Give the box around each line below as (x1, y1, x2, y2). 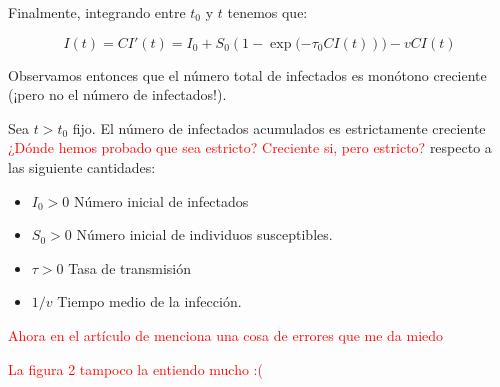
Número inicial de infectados (73, 190, 249, 211)
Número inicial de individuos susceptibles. (76, 224, 333, 245)
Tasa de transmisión (68, 257, 192, 278)
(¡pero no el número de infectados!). (8, 84, 227, 105)
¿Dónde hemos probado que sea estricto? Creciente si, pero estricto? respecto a (8, 137, 492, 158)
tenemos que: (227, 2, 308, 22)
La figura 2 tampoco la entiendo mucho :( (8, 358, 263, 379)
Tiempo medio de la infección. (57, 291, 242, 312)
